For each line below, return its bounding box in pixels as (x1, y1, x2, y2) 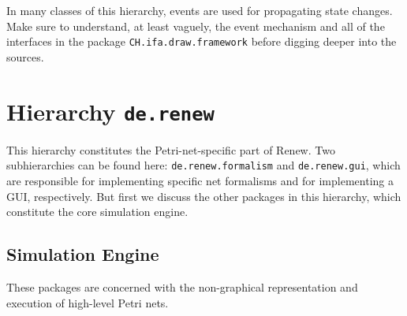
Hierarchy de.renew (6, 95, 215, 127)
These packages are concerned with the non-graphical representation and (6, 278, 358, 295)
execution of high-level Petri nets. (6, 294, 169, 310)
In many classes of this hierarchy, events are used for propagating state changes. (6, 2, 393, 18)
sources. (6, 48, 44, 65)
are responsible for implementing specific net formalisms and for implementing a (6, 172, 394, 188)
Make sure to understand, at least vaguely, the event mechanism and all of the (6, 17, 385, 34)
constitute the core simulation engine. (6, 203, 189, 220)
